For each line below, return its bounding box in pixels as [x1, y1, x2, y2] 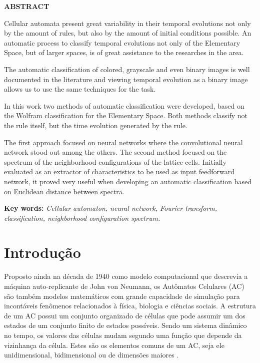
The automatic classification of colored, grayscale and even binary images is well [4, 64, 250, 74]
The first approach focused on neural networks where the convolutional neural [4, 137, 243, 147]
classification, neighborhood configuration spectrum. [4, 212, 160, 223]
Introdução [4, 242, 81, 262]
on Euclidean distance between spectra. [4, 186, 124, 196]
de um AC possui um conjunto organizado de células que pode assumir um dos [4, 310, 245, 320]
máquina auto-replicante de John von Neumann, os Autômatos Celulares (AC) [4, 281, 244, 291]
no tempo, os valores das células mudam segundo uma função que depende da [4, 329, 242, 340]
